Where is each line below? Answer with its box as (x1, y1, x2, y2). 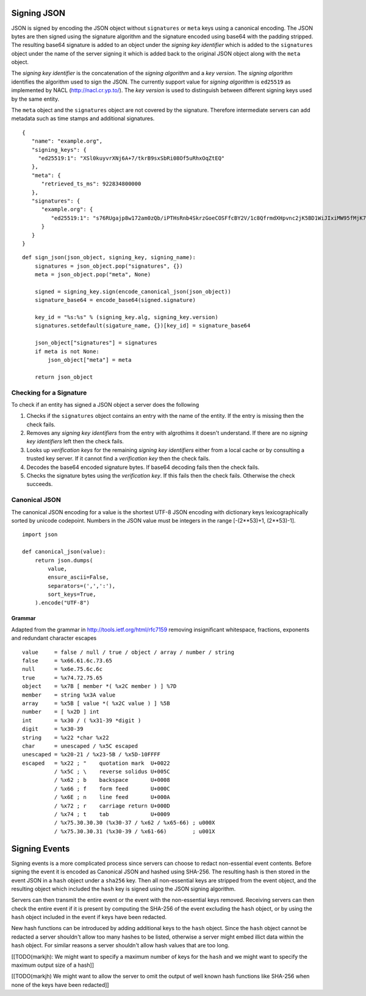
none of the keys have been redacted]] (11, 981, 109, 988)
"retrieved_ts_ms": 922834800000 (41, 181, 142, 187)
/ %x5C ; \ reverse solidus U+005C (54, 768, 170, 775)
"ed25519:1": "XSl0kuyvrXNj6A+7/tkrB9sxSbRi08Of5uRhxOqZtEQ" (38, 154, 225, 162)
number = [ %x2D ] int (22, 708, 100, 715)
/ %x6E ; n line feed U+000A (54, 794, 170, 801)
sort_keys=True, (48, 591, 96, 598)
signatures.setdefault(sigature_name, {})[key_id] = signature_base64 (34, 322, 251, 329)
